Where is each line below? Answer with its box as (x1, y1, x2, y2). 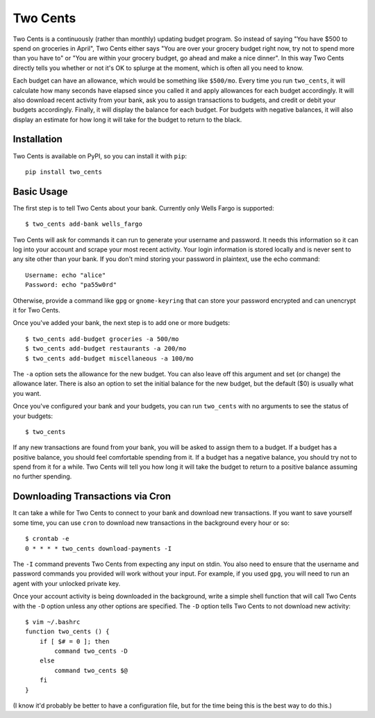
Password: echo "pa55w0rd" (25, 281, 117, 289)
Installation (12, 133, 62, 145)
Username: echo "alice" (25, 271, 106, 279)
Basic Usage (12, 185, 68, 197)
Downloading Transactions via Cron (12, 490, 172, 503)
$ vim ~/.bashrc (25, 618, 81, 626)
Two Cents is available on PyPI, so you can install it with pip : (12, 151, 187, 160)
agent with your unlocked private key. (12, 579, 121, 587)
